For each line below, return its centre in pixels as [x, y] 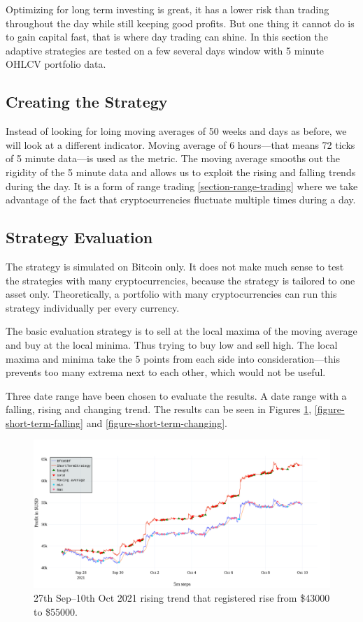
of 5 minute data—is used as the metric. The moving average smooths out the [173, 158]
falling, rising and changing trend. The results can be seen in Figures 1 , [159, 409]
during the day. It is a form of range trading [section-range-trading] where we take [182, 186]
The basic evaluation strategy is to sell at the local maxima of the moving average [181, 331]
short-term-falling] [45, 422]
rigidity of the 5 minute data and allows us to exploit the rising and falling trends [181, 172]
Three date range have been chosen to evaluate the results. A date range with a [176, 395]
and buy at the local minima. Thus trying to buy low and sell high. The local [172, 344]
